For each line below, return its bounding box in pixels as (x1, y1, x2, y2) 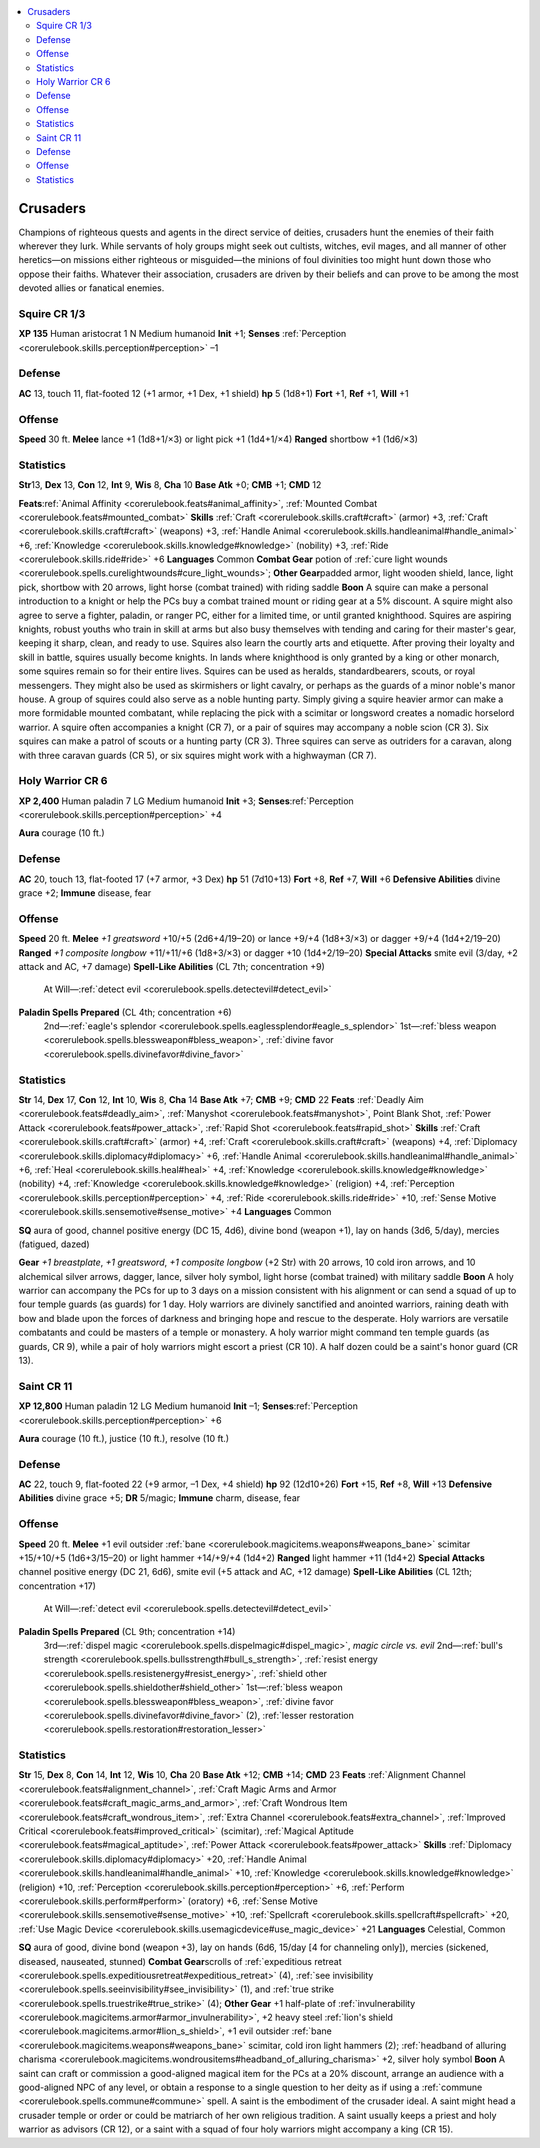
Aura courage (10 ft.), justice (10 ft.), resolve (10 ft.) (18, 1432, 230, 1444)
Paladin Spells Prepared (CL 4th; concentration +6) (18, 1006, 232, 1018)
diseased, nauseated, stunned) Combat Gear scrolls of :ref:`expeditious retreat (18, 1955, 342, 1967)
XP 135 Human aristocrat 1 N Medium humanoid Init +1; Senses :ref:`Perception (18, 328, 347, 340)
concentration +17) (18, 1580, 97, 1592)
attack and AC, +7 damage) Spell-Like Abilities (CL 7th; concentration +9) (18, 960, 325, 972)
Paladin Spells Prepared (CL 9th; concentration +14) (18, 1625, 236, 1637)
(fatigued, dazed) (18, 1238, 90, 1250)
